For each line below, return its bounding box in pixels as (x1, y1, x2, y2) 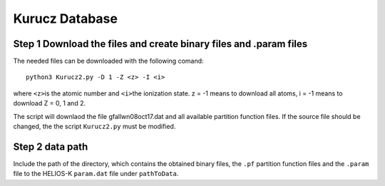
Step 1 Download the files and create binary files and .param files (13, 38, 308, 50)
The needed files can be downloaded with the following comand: (13, 57, 204, 66)
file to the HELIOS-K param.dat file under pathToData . (13, 170, 179, 178)
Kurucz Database (13, 11, 118, 26)
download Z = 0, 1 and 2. (13, 99, 86, 108)
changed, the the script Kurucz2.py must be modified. (13, 122, 176, 131)
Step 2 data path (13, 140, 88, 153)
